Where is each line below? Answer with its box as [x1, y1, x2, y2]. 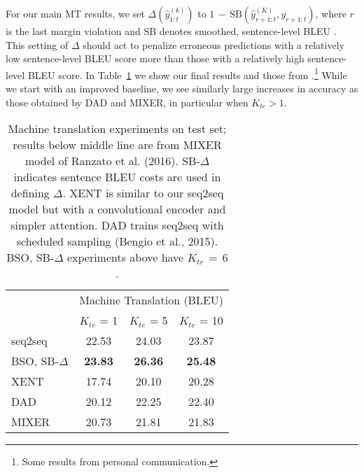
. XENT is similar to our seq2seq [62, 185, 224, 202]
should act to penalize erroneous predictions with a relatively [83, 37, 344, 52]
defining [10, 185, 50, 202]
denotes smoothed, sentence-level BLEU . [159, 24, 337, 38]
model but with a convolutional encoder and [8, 201, 226, 218]
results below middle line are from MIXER [13, 136, 222, 153]
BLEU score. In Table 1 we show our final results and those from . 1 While [27, 65, 347, 82]
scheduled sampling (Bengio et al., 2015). [16, 233, 218, 250]
